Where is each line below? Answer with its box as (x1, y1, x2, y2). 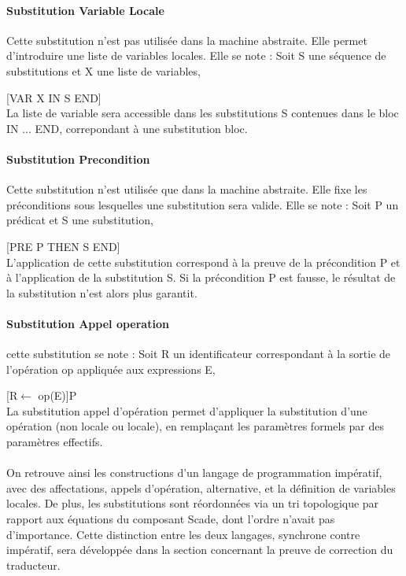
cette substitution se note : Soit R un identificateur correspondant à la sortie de (6, 345, 391, 362)
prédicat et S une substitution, (6, 212, 153, 228)
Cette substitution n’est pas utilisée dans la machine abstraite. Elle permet (6, 31, 367, 48)
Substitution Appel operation (6, 315, 169, 331)
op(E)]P (38, 387, 77, 404)
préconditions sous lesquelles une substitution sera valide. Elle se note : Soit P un (6, 196, 399, 212)
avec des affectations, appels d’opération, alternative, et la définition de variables (6, 479, 396, 496)
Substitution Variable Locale (6, 2, 164, 18)
